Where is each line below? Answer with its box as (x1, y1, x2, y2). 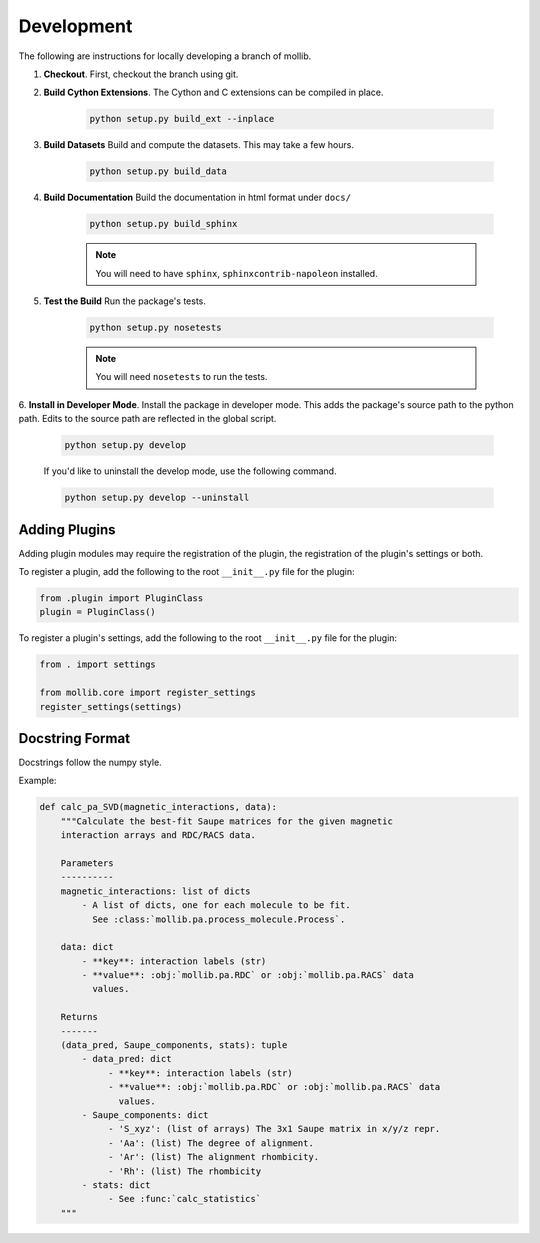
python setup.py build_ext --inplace (89, 113, 275, 125)
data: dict (60, 941, 114, 953)
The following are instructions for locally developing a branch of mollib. (18, 50, 312, 62)
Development (18, 15, 133, 37)
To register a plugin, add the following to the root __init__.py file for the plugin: (18, 566, 355, 577)
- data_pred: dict (81, 1053, 172, 1065)
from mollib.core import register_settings (39, 687, 257, 699)
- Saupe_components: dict (81, 1109, 209, 1120)
